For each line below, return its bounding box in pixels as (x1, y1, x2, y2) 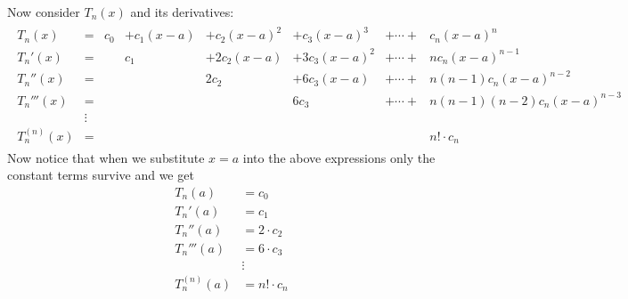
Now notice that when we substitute (7, 148, 205, 166)
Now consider (7, 3, 80, 20)
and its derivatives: (130, 3, 234, 20)
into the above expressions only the (242, 148, 436, 166)
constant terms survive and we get (7, 166, 194, 184)
